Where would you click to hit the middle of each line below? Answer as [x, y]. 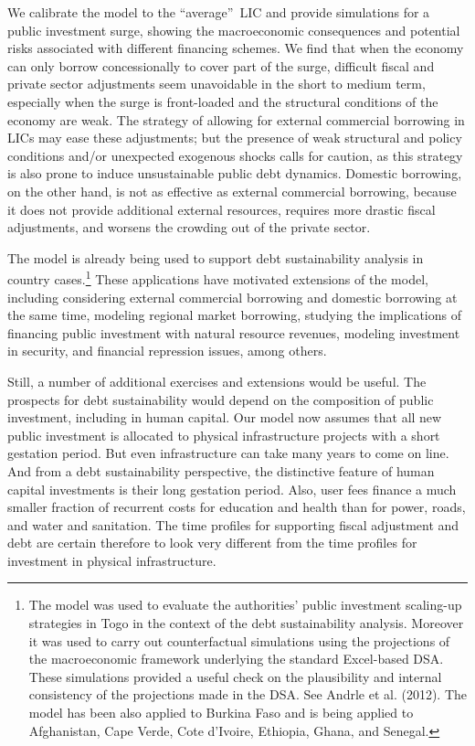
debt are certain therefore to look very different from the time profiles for [212, 543]
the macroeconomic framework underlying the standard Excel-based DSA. [236, 659]
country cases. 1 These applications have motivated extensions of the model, [218, 277]
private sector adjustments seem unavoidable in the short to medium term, [216, 84]
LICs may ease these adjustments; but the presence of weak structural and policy [235, 138]
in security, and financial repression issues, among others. [167, 351]
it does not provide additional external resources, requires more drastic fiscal [222, 209]
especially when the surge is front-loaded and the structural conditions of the [223, 101]
